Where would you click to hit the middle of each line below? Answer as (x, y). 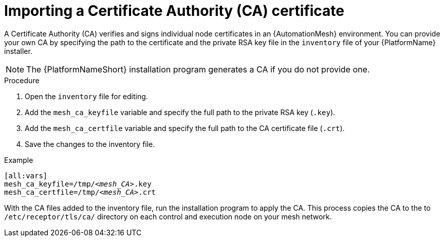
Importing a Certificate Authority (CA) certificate (174, 11)
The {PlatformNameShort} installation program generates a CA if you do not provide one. (198, 69)
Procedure (22, 80)
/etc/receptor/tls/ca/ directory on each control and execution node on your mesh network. (168, 216)
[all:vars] (26, 175)
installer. (18, 51)
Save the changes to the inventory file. (90, 144)
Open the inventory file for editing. (86, 96)
